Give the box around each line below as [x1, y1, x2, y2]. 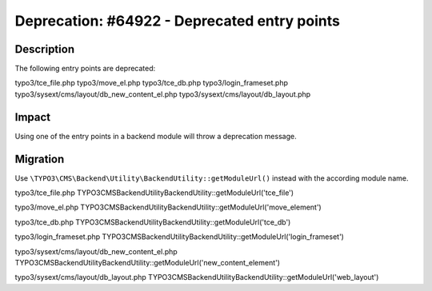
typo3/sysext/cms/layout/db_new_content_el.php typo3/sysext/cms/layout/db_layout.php [14, 89, 311, 99]
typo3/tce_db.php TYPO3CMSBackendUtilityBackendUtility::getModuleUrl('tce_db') [14, 217, 291, 227]
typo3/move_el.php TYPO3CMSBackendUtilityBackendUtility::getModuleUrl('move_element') [14, 202, 322, 212]
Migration [14, 152, 65, 165]
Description [14, 42, 75, 56]
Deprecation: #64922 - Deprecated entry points [14, 12, 340, 30]
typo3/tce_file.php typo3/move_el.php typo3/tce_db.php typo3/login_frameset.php [14, 78, 288, 88]
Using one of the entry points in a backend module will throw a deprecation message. [14, 131, 297, 141]
